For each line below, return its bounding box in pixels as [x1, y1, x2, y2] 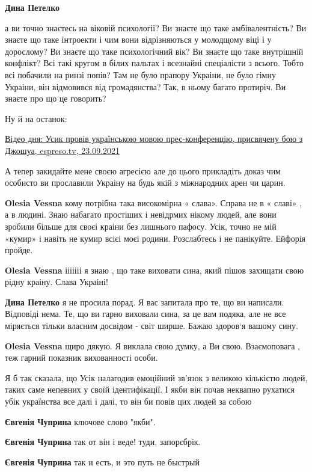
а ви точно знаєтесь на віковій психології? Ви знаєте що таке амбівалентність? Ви [5, 21, 307, 34]
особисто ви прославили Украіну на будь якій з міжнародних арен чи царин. [5, 176, 286, 189]
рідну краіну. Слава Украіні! [5, 275, 108, 288]
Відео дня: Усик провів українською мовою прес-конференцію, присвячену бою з [5, 132, 303, 145]
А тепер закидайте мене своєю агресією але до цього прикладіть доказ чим [5, 164, 281, 177]
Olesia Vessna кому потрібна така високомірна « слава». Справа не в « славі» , [5, 196, 302, 209]
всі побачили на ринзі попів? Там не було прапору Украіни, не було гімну [5, 68, 276, 81]
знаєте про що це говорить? [5, 92, 106, 105]
